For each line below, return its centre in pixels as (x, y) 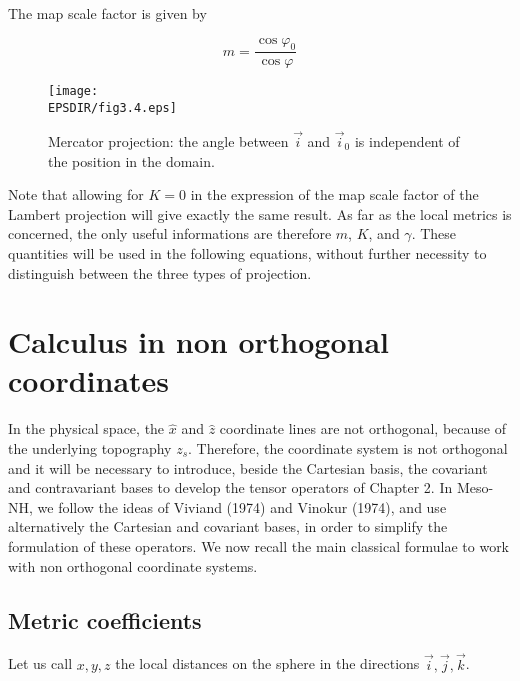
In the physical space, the (86, 428)
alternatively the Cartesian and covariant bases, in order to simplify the (228, 526)
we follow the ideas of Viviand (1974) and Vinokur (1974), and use (242, 506)
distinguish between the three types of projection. (160, 272)
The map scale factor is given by (107, 13)
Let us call (40, 663)
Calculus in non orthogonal (199, 341)
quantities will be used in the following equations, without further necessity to (247, 252)
